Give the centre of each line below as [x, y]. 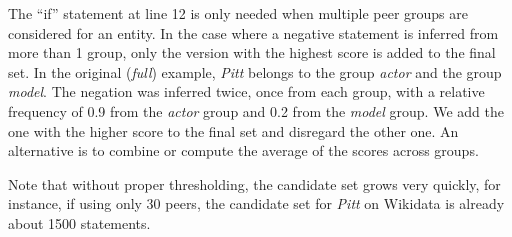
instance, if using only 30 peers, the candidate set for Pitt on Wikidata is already [256, 203]
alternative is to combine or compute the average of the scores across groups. [243, 150]
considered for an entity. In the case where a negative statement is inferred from [253, 32]
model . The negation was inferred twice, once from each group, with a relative [246, 91]
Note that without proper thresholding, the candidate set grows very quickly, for [254, 183]
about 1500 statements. [79, 222]
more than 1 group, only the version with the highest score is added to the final [252, 52]
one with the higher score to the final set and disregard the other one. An [233, 130]
